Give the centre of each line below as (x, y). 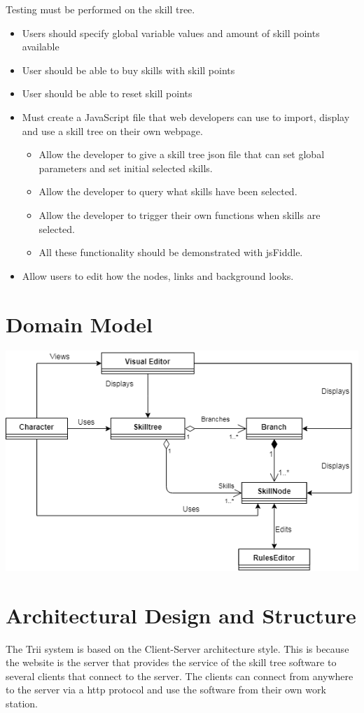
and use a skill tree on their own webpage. (112, 130)
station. (22, 704)
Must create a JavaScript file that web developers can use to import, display (186, 117)
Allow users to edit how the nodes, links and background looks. (158, 275)
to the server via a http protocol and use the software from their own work (166, 690)
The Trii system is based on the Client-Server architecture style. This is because (177, 648)
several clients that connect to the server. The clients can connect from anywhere (180, 676)
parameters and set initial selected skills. (126, 168)
